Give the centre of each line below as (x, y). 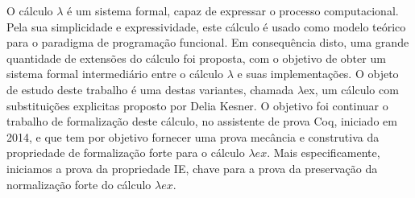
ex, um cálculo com (351, 89)
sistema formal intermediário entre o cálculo (115, 74)
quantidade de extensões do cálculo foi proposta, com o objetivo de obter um (196, 58)
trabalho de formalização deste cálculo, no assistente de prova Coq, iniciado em (202, 121)
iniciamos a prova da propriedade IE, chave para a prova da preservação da (192, 168)
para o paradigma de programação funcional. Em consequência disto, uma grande (208, 42)
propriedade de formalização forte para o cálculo (126, 153)
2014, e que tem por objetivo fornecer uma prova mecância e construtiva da (193, 136)
